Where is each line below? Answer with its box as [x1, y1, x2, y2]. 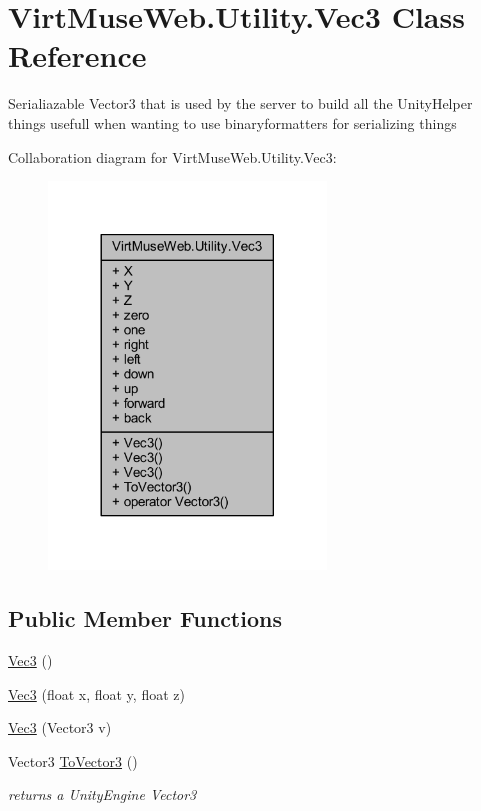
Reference [8, 35, 147, 76]
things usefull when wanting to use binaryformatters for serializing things [8, 112, 457, 133]
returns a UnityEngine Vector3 [8, 784, 197, 805]
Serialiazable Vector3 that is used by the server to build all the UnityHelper [8, 93, 473, 114]
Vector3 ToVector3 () [8, 750, 138, 771]
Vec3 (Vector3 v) [8, 717, 112, 738]
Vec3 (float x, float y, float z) [8, 683, 185, 704]
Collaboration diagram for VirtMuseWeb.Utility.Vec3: [8, 146, 337, 167]
